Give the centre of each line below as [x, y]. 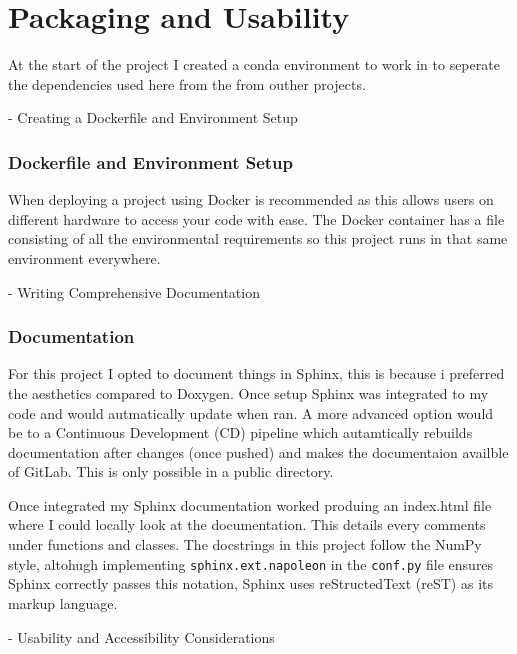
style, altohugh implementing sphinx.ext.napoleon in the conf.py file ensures [251, 563]
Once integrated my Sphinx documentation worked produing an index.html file [250, 504]
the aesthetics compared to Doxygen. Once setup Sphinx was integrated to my [248, 392]
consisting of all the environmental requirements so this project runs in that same [258, 238]
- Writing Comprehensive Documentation [134, 291]
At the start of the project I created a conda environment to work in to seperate [254, 64]
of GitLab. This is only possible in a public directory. [171, 471]
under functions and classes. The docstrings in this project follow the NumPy [245, 544]
